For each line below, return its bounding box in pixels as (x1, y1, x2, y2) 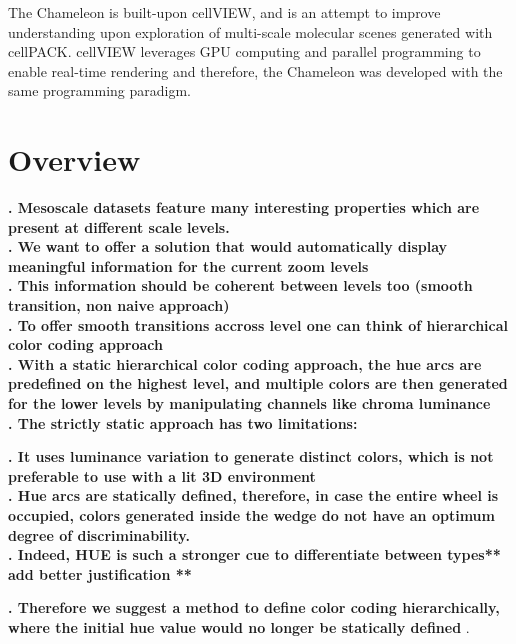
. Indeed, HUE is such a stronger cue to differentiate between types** (8, 544, 501, 565)
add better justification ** (8, 563, 192, 584)
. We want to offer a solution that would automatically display (8, 236, 448, 257)
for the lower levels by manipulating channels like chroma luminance (8, 393, 491, 414)
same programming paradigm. (8, 80, 191, 101)
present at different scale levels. (8, 216, 230, 237)
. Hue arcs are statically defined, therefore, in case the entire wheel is (8, 485, 499, 506)
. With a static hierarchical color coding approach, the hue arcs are (8, 353, 482, 374)
